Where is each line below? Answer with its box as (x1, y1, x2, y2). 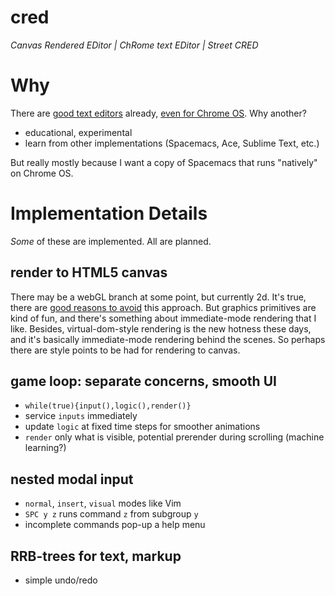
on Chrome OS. (10, 167, 74, 179)
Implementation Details (10, 202, 208, 225)
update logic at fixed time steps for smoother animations (24, 421, 261, 433)
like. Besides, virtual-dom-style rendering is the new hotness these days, (10, 322, 312, 335)
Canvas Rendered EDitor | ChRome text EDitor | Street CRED (10, 39, 259, 51)
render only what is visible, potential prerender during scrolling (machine (24, 431, 325, 443)
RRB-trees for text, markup (10, 547, 182, 565)
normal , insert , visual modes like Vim (24, 497, 182, 510)
